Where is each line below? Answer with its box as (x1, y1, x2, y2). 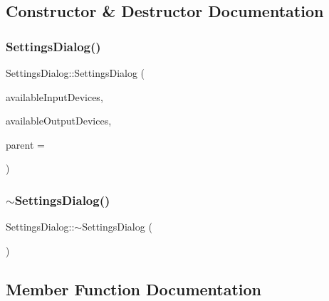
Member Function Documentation (6, 278, 262, 300)
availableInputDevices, (6, 89, 103, 104)
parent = (6, 137, 45, 152)
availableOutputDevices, (6, 113, 112, 128)
